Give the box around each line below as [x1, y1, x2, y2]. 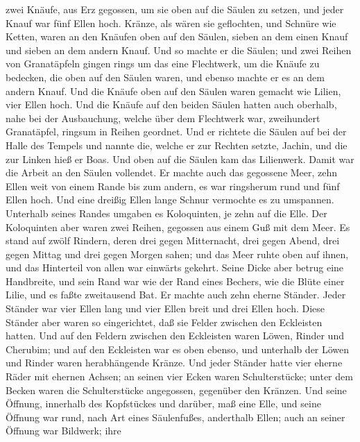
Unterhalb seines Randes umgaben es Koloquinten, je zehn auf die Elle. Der [6, 205, 327, 220]
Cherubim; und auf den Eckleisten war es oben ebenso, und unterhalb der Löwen [6, 341, 350, 356]
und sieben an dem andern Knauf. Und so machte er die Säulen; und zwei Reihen [6, 42, 352, 57]
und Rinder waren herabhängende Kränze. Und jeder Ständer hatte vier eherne [6, 355, 343, 370]
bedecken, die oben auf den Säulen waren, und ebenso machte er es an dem [6, 69, 325, 84]
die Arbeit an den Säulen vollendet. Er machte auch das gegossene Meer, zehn [6, 165, 338, 180]
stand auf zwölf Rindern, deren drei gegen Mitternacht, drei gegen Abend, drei [6, 233, 340, 248]
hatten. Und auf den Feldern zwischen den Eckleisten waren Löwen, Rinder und [6, 328, 344, 343]
